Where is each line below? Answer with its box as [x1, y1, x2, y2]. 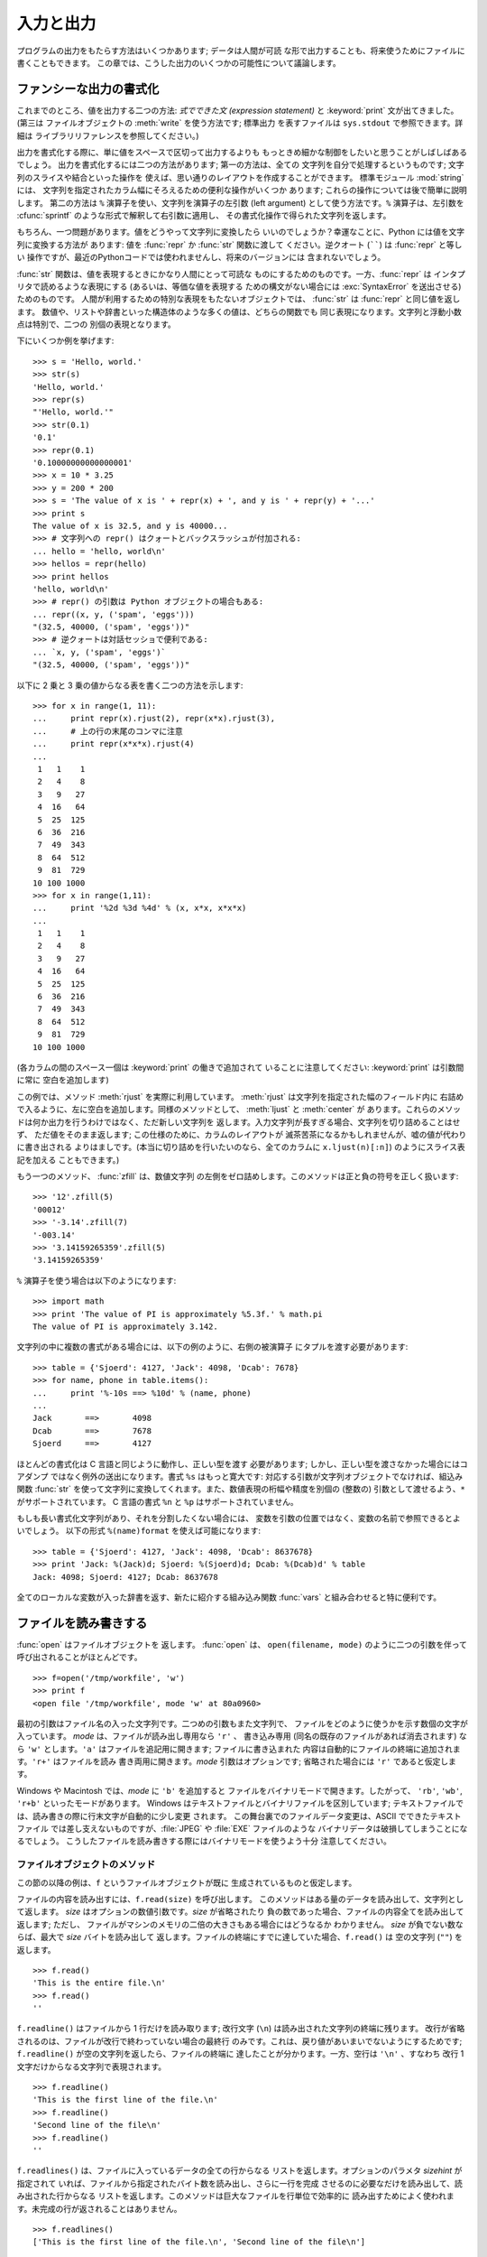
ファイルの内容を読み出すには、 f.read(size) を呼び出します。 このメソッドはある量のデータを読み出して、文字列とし [16, 1893, 464, 1904]
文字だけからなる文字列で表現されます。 [16, 2061, 167, 2072]
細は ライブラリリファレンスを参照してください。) [16, 130, 199, 141]
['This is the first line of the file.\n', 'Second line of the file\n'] [32, 2237, 366, 2247]
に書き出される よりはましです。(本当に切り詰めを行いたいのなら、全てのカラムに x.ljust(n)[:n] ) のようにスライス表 [16, 1142, 466, 1153]
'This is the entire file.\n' [32, 1978, 167, 1988]
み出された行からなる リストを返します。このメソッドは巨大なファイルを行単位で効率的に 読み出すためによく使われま [16, 2190, 455, 2202]
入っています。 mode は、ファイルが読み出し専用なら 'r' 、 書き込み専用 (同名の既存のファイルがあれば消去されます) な [16, 1731, 468, 1742]
